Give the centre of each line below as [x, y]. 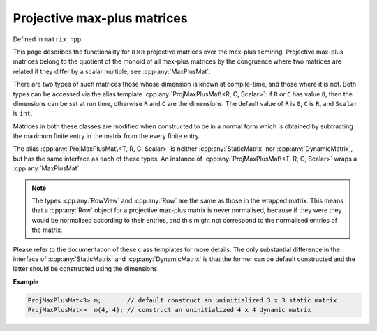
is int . [23, 113]
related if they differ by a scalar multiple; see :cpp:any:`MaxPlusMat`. [112, 71]
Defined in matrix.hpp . [48, 39]
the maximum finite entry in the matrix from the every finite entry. [106, 136]
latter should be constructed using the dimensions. [86, 269]
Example [26, 281]
